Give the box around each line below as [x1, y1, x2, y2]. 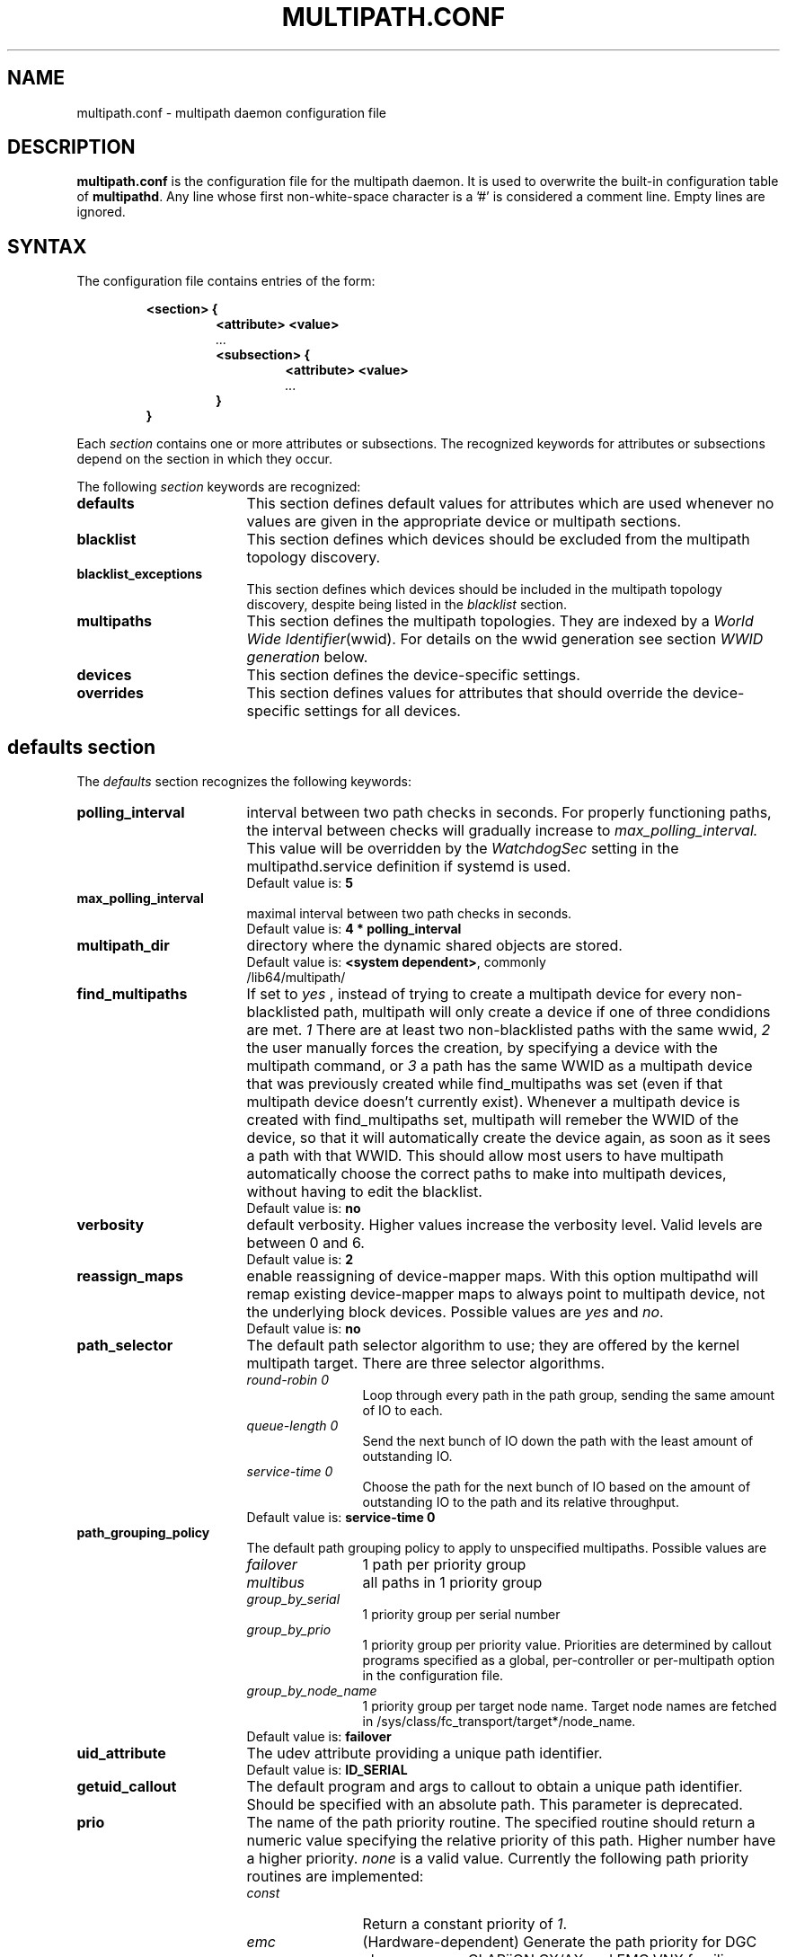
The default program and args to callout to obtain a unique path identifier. [246, 1777, 743, 1796]
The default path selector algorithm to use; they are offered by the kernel [246, 1336, 739, 1355]
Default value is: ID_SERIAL [246, 1762, 408, 1778]
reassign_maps [76, 1267, 183, 1286]
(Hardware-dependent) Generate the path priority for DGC [362, 1933, 757, 1952]
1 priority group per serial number [362, 1607, 561, 1623]
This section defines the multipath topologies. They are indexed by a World [246, 612, 754, 631]
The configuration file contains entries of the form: [76, 273, 376, 289]
